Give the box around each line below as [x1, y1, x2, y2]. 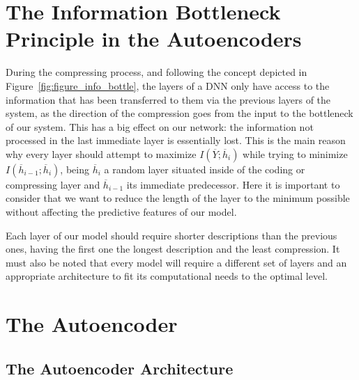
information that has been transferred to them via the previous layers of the [6, 92, 331, 106]
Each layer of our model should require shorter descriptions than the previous [6, 228, 337, 242]
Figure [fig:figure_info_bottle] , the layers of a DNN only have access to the [6, 78, 330, 93]
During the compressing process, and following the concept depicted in [6, 65, 307, 79]
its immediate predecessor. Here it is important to [126, 177, 340, 191]
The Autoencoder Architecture [6, 357, 234, 379]
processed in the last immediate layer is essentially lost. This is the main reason [6, 133, 346, 148]
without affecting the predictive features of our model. [6, 205, 237, 219]
